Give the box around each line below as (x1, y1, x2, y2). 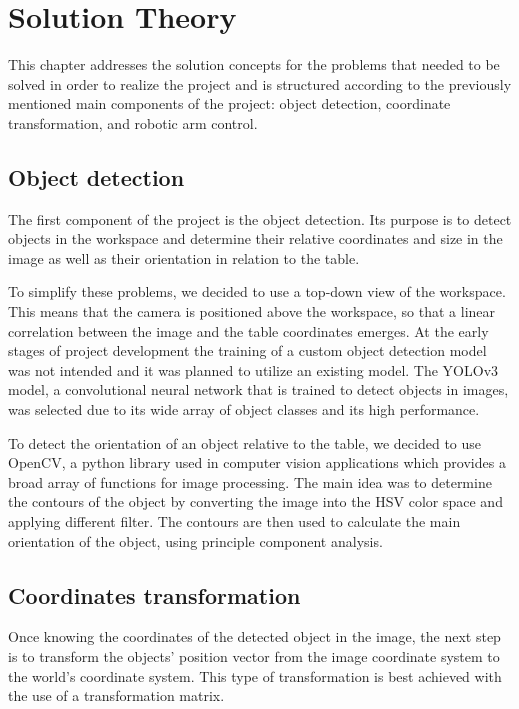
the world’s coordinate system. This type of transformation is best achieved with (8, 665, 502, 686)
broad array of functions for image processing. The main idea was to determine (8, 471, 492, 492)
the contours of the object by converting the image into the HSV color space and (8, 491, 503, 512)
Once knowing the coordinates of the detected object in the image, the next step (8, 626, 501, 647)
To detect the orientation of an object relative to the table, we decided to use (8, 432, 482, 453)
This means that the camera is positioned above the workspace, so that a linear (8, 301, 496, 322)
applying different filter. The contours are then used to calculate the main (8, 511, 461, 532)
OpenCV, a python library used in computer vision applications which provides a (8, 452, 506, 473)
